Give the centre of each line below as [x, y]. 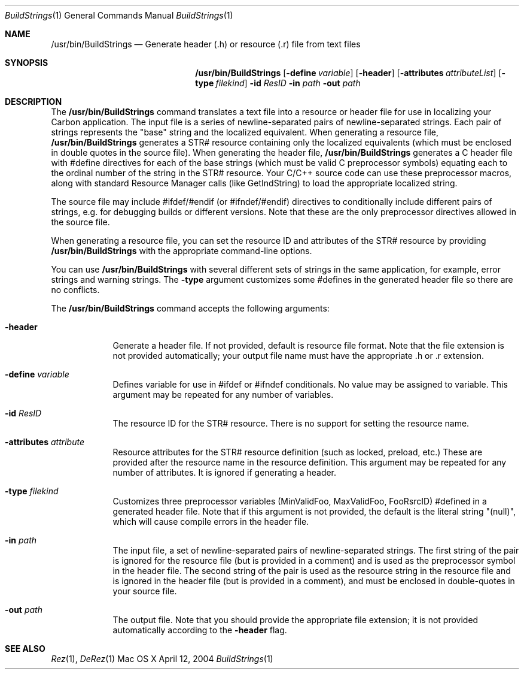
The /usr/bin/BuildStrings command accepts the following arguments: [190, 308]
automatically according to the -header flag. [200, 630]
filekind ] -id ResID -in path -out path [288, 83]
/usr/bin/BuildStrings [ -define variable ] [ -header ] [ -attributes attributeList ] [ [348, 73]
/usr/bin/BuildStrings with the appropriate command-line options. [182, 251]
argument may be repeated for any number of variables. [223, 395]
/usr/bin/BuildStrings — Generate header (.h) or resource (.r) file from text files [206, 44]
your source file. [145, 591]
